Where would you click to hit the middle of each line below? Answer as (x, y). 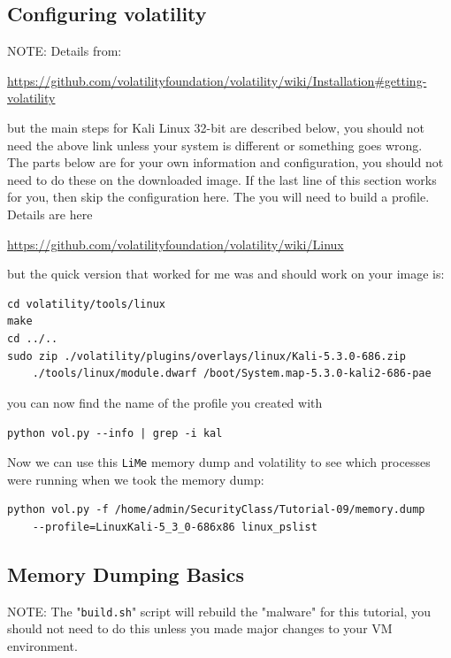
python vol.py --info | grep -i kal (115, 434)
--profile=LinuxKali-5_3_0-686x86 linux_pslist (175, 527)
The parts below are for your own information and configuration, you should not (225, 162)
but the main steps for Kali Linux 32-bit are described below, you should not (216, 127)
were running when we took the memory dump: (136, 479)
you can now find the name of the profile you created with (165, 402)
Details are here (50, 214)
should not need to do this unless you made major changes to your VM (200, 628)
